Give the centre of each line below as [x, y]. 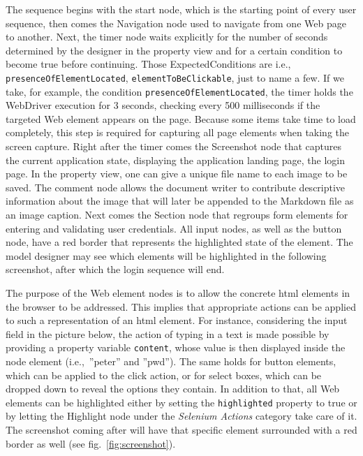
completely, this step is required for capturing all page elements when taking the [178, 132]
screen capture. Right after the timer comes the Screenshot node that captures [173, 146]
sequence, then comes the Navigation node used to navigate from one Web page [176, 23]
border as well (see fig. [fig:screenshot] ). [91, 443]
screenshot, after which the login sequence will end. [115, 269]
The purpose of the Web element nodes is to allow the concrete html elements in [178, 293]
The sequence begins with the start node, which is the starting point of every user [181, 9]
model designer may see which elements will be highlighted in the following [166, 255]
